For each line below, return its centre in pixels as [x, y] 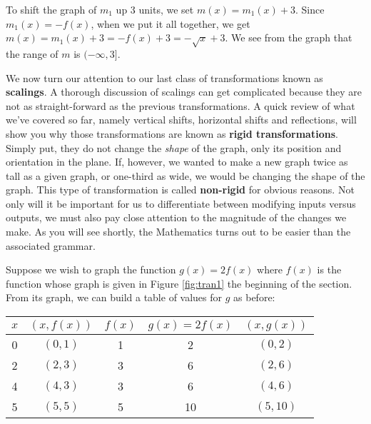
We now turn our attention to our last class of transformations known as [164, 77]
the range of [32, 53]
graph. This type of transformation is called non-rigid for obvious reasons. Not [180, 190]
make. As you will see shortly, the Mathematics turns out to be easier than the [178, 232]
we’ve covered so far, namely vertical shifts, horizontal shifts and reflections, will [181, 120]
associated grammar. [51, 245]
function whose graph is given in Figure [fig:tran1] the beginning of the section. [179, 283]
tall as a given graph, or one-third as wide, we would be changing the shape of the [185, 175]
